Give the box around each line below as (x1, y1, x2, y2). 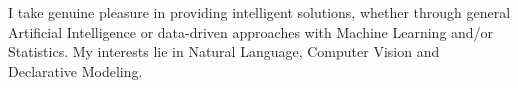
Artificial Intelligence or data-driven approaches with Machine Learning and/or (8, 21, 494, 42)
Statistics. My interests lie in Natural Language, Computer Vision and (8, 41, 440, 62)
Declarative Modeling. (8, 60, 143, 81)
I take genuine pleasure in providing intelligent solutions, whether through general (8, 2, 511, 22)
